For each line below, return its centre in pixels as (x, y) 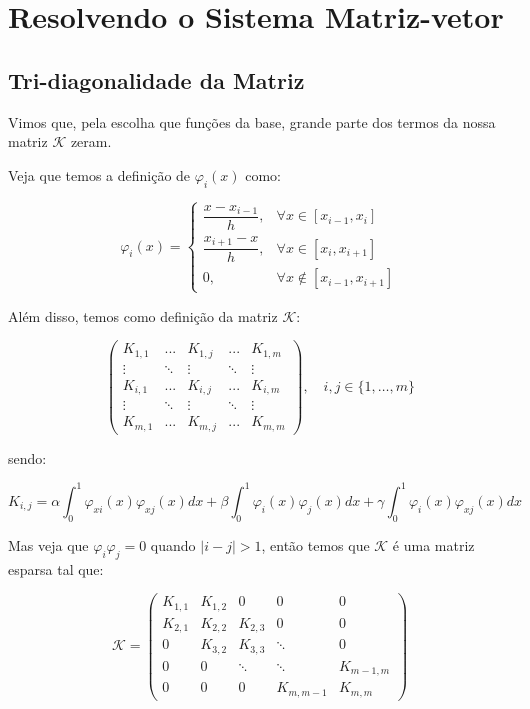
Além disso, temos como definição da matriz (143, 315)
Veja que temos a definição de (99, 174)
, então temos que (315, 544)
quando (173, 544)
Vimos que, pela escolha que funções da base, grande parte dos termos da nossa (252, 121)
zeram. (91, 141)
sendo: (27, 457)
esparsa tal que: (56, 568)
